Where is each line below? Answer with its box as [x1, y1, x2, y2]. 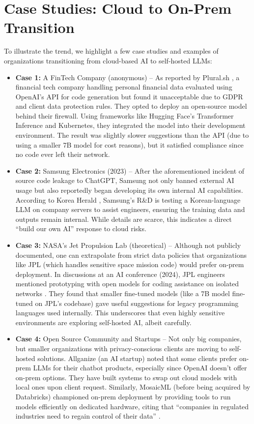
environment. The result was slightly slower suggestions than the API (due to [15, 130, 249, 140]
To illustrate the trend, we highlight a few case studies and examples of [4, 46, 219, 56]
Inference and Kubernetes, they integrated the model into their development [15, 120, 246, 130]
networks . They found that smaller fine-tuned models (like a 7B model [15, 288, 230, 298]
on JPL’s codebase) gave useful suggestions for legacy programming [35, 298, 239, 308]
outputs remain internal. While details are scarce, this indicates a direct [15, 213, 232, 224]
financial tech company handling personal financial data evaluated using [15, 82, 232, 92]
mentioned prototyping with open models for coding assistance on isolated [15, 278, 239, 289]
